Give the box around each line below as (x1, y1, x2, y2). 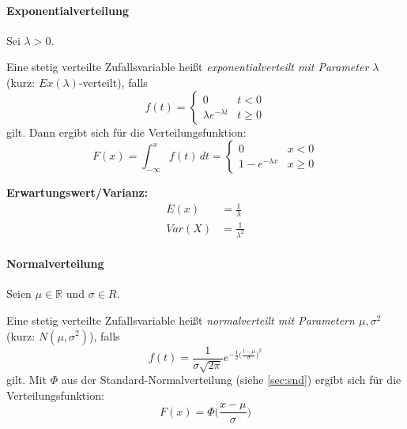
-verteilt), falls (78, 73, 148, 90)
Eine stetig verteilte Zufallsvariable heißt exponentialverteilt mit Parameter (6, 58, 369, 75)
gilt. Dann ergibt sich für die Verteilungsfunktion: (6, 123, 247, 140)
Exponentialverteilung (6, 2, 129, 18)
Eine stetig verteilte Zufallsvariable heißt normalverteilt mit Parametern (6, 311, 355, 328)
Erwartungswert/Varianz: (6, 184, 149, 201)
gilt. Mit (6, 371, 47, 387)
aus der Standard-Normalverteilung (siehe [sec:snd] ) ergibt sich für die (61, 371, 401, 387)
